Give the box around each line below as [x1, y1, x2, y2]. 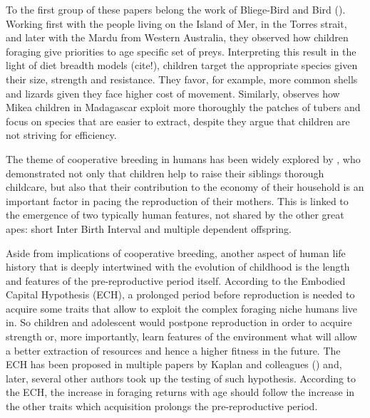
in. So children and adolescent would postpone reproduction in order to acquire [6, 315, 352, 330]
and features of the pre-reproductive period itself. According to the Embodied [6, 273, 346, 288]
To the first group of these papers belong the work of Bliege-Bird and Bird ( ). [6, 2, 346, 16]
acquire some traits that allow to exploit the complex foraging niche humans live [6, 301, 358, 315]
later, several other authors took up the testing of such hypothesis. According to [6, 370, 356, 385]
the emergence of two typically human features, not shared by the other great [6, 207, 344, 222]
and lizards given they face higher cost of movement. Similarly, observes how [6, 85, 340, 100]
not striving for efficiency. [6, 127, 117, 142]
